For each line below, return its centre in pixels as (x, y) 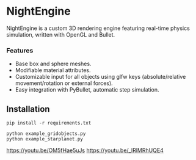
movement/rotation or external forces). (64, 83)
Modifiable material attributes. (53, 70)
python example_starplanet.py (45, 139)
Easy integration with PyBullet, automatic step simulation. (87, 90)
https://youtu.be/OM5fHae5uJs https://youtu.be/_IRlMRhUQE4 (85, 150)
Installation (28, 109)
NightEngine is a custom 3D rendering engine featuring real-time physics (98, 28)
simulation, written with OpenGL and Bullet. (61, 34)
